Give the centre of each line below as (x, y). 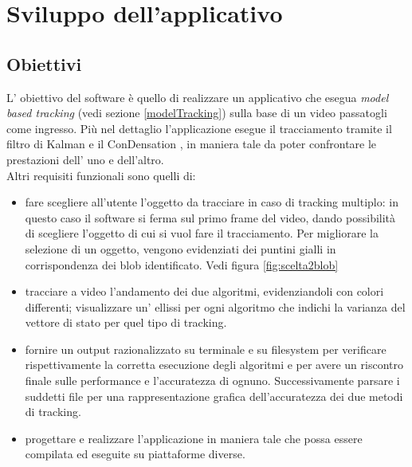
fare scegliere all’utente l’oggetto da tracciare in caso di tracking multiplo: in (212, 202)
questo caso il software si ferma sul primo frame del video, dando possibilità (210, 217)
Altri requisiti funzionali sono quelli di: (101, 175)
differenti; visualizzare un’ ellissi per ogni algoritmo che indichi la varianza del (215, 306)
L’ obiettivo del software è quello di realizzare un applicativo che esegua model (198, 97)
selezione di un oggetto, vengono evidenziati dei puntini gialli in (180, 248)
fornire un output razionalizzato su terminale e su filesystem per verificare (206, 349)
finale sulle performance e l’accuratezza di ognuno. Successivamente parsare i (212, 381)
